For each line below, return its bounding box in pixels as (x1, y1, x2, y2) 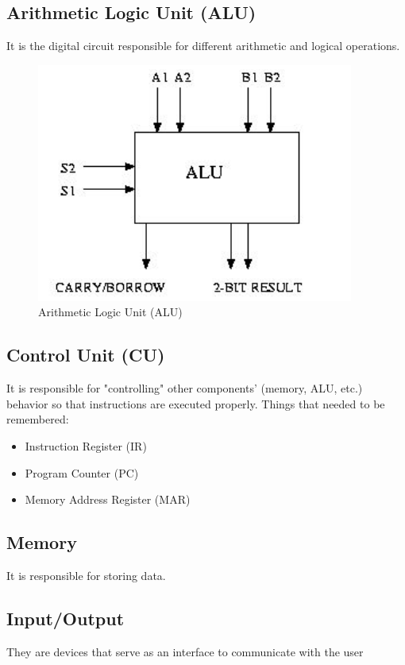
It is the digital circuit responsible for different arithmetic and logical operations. (6, 37, 400, 54)
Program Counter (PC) (25, 464, 139, 481)
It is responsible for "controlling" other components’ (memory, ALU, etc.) (6, 380, 363, 396)
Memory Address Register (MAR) (25, 491, 191, 508)
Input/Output (6, 605, 125, 630)
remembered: (6, 411, 69, 427)
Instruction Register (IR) (25, 437, 147, 454)
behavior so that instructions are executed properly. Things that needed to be (6, 395, 385, 412)
